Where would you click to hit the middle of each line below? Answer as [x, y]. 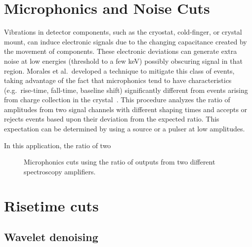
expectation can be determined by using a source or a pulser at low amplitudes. [125, 129]
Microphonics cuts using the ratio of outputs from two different [120, 162]
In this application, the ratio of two [58, 145]
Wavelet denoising [51, 237]
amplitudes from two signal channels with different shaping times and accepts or [126, 109]
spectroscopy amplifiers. [60, 171]
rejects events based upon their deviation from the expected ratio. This [112, 119]
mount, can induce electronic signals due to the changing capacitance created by [126, 41]
